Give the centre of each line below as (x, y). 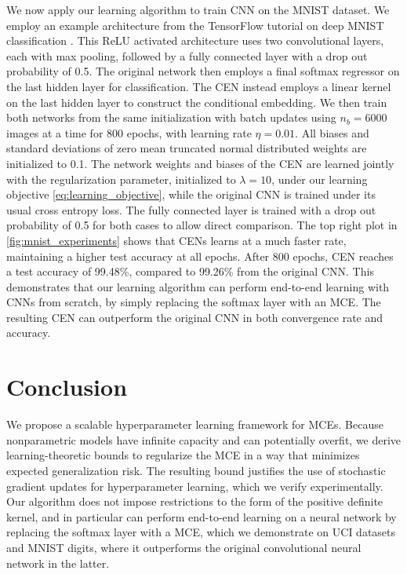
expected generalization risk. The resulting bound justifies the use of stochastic (196, 470)
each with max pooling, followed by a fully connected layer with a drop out (187, 55)
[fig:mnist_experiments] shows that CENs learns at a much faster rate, (176, 240)
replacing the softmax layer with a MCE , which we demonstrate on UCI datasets (201, 532)
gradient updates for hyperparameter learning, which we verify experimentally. (195, 486)
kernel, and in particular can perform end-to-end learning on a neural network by (202, 516)
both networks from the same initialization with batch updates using (171, 117)
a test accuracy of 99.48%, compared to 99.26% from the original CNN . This (190, 271)
